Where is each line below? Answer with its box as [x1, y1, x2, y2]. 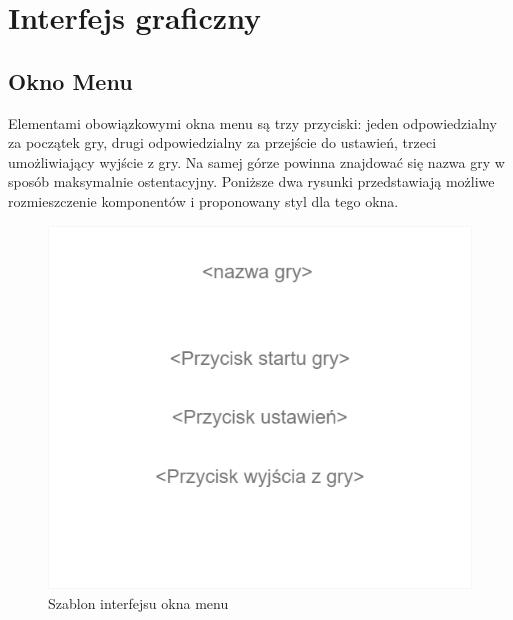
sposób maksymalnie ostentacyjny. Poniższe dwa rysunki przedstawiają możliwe [8, 171, 495, 192]
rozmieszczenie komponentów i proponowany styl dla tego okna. [8, 190, 399, 211]
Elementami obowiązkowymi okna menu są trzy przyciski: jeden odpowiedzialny [8, 112, 497, 133]
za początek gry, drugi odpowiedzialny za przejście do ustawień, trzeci [8, 132, 437, 153]
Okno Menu [8, 65, 133, 96]
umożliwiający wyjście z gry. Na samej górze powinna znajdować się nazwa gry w [8, 151, 505, 172]
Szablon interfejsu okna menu [48, 592, 229, 613]
